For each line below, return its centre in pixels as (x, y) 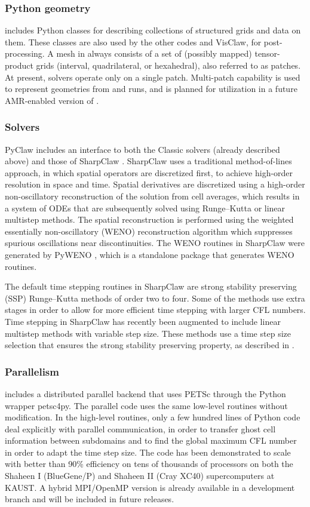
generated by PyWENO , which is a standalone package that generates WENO (150, 254)
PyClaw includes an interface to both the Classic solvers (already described (142, 149)
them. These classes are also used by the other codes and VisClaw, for (133, 42)
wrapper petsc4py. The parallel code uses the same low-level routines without (146, 405)
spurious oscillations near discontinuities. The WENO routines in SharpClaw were (155, 243)
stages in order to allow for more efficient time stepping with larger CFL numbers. (155, 310)
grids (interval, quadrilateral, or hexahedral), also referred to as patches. (168, 65)
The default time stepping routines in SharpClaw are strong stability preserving (151, 286)
